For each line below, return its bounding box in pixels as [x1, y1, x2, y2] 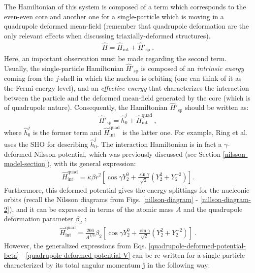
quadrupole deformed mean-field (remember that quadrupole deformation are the [4, 21, 249, 31]
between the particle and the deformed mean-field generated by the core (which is [4, 92, 251, 102]
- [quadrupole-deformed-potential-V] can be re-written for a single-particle [21, 250, 245, 260]
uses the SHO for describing [4, 139, 88, 149]
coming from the [4, 73, 54, 83]
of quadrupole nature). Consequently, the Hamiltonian [4, 102, 168, 112]
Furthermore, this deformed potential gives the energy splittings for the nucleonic [4, 184, 250, 195]
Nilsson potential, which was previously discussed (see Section [34, 148, 221, 159]
